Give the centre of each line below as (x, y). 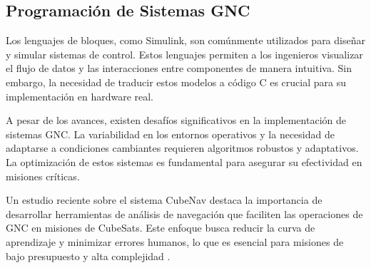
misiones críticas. (43, 176)
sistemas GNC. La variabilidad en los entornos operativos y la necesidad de (170, 134)
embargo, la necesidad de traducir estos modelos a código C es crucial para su (176, 82)
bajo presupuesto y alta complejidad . (88, 256)
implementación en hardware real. (80, 96)
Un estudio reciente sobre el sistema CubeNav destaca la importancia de (164, 200)
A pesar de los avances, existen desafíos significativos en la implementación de (176, 120)
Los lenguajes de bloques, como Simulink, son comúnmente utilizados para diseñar (185, 40)
